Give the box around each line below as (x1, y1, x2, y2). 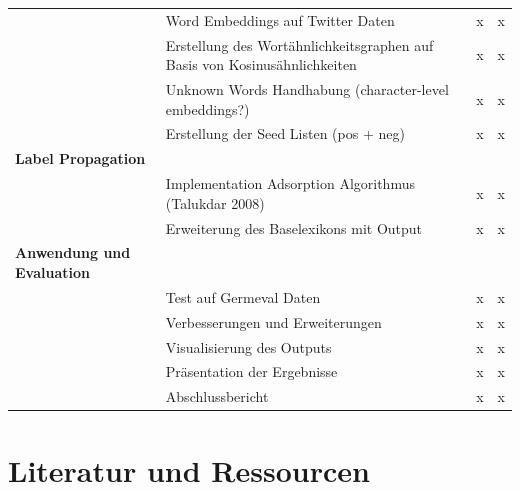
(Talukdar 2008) (165, 192, 265, 213)
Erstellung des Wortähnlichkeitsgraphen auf (165, 34, 434, 55)
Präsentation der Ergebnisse (165, 361, 338, 382)
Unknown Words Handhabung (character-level (165, 79, 449, 100)
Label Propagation (15, 148, 146, 169)
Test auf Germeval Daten (165, 286, 321, 307)
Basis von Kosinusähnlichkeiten (165, 54, 357, 75)
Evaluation (15, 262, 90, 283)
